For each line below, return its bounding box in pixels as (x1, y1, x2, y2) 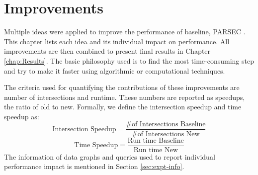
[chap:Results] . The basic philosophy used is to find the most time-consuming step (4, 55, 254, 66)
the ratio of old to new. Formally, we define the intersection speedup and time (4, 101, 242, 112)
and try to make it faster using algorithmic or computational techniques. (4, 65, 225, 76)
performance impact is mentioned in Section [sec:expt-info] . (4, 161, 184, 172)
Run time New (133, 146, 178, 154)
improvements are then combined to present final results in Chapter (4, 46, 211, 56)
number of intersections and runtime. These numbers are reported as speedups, (4, 91, 245, 102)
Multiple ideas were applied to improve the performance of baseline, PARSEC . (4, 26, 246, 37)
